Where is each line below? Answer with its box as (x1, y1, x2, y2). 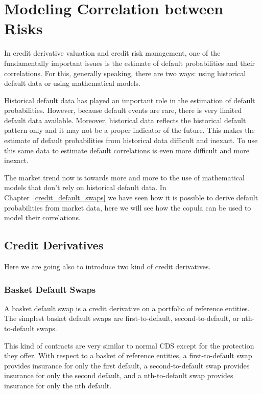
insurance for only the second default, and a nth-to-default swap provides (4, 370, 233, 381)
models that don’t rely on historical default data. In (4, 182, 166, 193)
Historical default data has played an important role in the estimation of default (4, 95, 255, 105)
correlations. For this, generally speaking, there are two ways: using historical (4, 67, 246, 78)
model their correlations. (4, 212, 81, 223)
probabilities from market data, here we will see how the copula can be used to (4, 202, 251, 213)
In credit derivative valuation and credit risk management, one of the (4, 48, 221, 58)
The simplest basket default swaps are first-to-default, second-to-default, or (4, 313, 240, 323)
